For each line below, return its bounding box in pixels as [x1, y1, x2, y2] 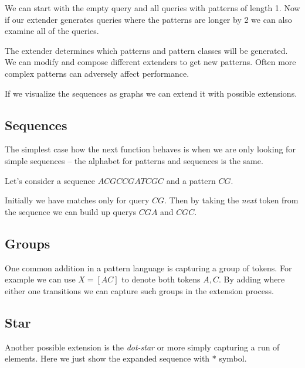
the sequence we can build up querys [5, 205, 137, 217]
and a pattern [166, 174, 216, 186]
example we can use [5, 273, 76, 285]
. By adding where [219, 273, 285, 285]
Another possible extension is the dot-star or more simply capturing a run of [5, 340, 280, 353]
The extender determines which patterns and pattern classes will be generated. [5, 44, 288, 56]
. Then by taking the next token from [164, 194, 299, 206]
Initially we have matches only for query [5, 194, 150, 206]
